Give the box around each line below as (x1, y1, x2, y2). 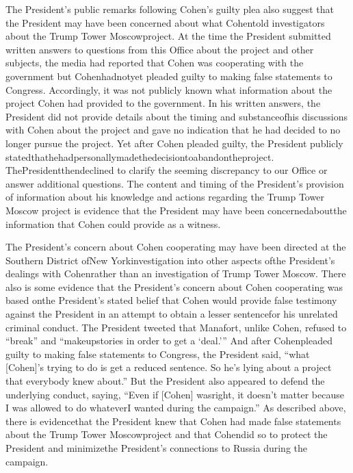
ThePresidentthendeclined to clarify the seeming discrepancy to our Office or (5, 163, 328, 177)
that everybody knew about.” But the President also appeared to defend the (5, 374, 325, 388)
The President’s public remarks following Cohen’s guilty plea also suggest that (5, 2, 334, 16)
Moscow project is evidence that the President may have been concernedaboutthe (5, 203, 347, 217)
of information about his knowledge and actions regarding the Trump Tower (5, 190, 324, 204)
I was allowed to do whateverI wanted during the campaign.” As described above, (5, 400, 346, 415)
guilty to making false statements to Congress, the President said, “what (5, 346, 310, 361)
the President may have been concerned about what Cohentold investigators (5, 15, 325, 29)
